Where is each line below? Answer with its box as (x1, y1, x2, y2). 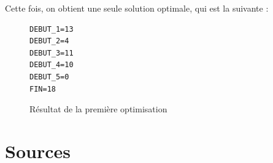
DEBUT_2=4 (29, 37, 69, 46)
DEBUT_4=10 (29, 60, 74, 70)
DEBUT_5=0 (29, 72, 69, 81)
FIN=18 (29, 84, 56, 93)
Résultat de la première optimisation (29, 103, 167, 115)
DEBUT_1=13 (29, 24, 74, 34)
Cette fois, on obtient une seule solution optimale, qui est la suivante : (5, 2, 269, 14)
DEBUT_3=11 (29, 48, 74, 57)
